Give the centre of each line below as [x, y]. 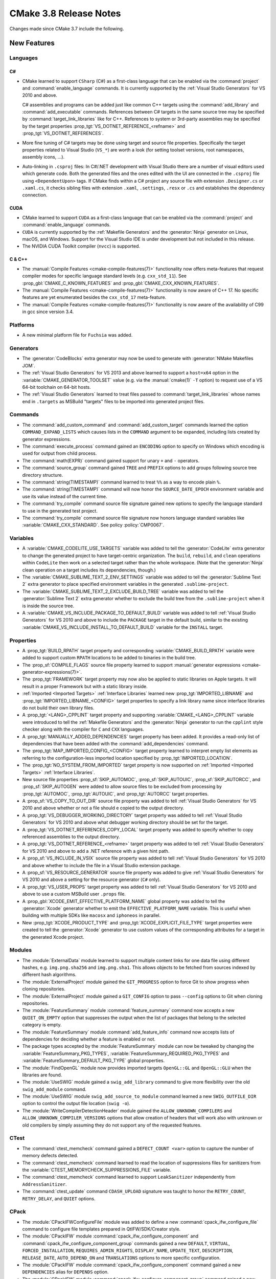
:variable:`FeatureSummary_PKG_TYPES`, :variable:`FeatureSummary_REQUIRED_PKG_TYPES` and [126, 1053]
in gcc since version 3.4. [48, 312]
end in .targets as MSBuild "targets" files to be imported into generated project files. [113, 401]
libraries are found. [42, 1075]
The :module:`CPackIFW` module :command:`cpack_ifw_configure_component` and [110, 1236]
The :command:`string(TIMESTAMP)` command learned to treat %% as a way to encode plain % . [122, 482]
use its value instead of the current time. [65, 496]
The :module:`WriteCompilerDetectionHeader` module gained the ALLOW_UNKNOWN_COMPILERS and [127, 1111]
